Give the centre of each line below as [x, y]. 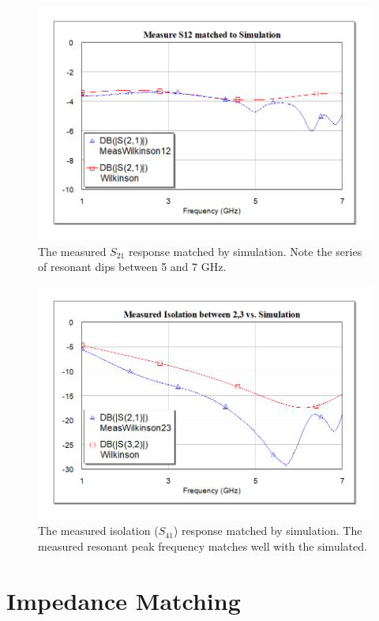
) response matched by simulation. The [268, 531]
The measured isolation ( [98, 531]
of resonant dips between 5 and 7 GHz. [132, 267]
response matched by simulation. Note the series [245, 251]
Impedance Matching [124, 600]
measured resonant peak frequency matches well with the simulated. [203, 546]
